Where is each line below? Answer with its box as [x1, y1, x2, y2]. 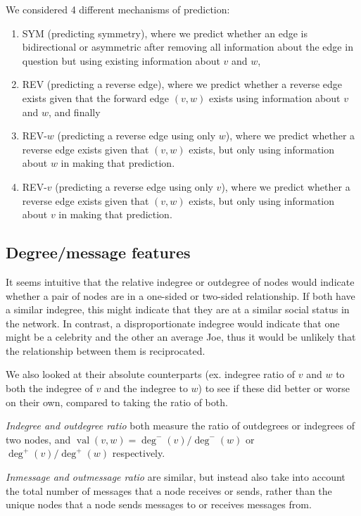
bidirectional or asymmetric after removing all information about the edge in [22, 39, 353, 54]
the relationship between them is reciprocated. [6, 343, 205, 358]
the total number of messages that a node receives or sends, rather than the [6, 483, 332, 498]
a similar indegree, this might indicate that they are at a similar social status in [6, 302, 350, 317]
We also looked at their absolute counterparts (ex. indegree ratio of [6, 367, 296, 382]
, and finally [49, 104, 101, 119]
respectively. [112, 446, 165, 460]
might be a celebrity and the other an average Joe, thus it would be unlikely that [6, 329, 356, 344]
